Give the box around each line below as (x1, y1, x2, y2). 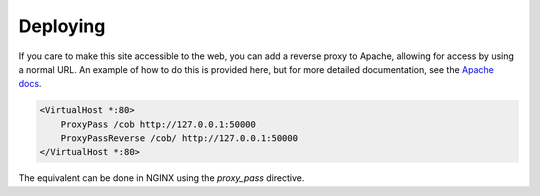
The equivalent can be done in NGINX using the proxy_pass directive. (18, 172, 305, 184)
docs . (18, 78, 42, 90)
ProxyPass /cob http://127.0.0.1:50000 (60, 118, 257, 130)
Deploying (18, 15, 106, 37)
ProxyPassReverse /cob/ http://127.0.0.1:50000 (60, 133, 299, 144)
